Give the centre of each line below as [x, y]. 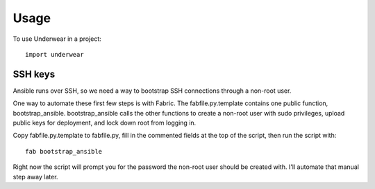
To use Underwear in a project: [57, 39]
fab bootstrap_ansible [64, 151]
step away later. [35, 177]
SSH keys [34, 74]
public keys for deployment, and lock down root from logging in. [105, 123]
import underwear [55, 54]
